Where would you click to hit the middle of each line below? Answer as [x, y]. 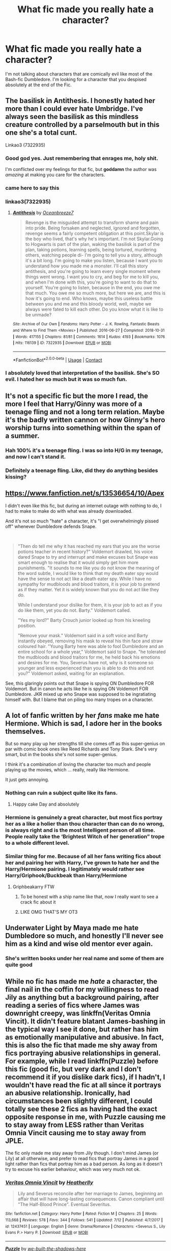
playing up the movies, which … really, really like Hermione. [67, 770]
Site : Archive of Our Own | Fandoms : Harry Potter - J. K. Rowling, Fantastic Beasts [86, 324]
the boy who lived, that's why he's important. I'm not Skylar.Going [94, 239]
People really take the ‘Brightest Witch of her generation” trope [85, 836]
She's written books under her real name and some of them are [85, 959]
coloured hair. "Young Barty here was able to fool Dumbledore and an [91, 646]
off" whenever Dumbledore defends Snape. [51, 526]
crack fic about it [38, 902]
